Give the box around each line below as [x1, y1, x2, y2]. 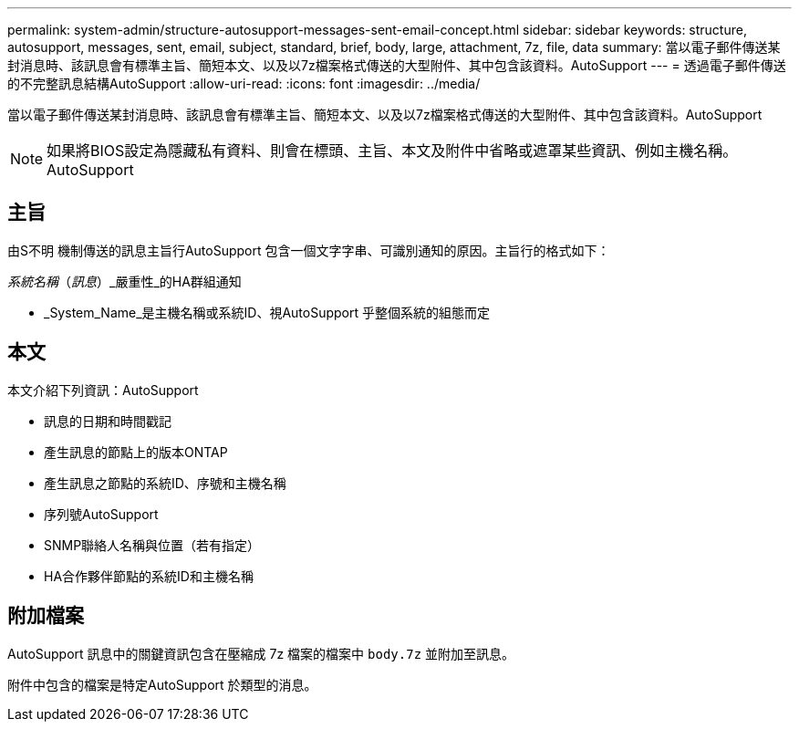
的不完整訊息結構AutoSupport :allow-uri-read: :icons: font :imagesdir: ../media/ [7, 76, 481, 91]
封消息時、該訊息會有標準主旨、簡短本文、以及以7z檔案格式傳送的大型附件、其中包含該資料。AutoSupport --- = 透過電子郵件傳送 [7, 57, 786, 73]
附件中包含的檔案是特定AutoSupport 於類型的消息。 [7, 676, 317, 693]
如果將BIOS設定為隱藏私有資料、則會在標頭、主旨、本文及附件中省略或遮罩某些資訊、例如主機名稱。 [47, 141, 738, 160]
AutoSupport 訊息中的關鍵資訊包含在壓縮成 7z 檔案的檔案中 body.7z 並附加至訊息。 [7, 645, 515, 661]
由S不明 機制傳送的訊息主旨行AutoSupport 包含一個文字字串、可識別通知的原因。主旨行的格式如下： [7, 242, 610, 258]
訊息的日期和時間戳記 [44, 412, 171, 429]
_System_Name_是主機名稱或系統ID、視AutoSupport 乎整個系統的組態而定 [44, 304, 491, 320]
